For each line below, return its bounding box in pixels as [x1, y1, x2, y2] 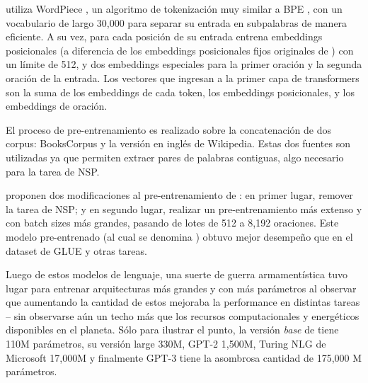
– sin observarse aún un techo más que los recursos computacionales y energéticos [6, 308, 360, 323]
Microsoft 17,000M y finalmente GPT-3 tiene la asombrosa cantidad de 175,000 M [6, 350, 362, 365]
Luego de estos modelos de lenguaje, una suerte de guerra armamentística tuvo [6, 267, 347, 282]
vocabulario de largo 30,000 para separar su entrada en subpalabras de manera [6, 15, 347, 30]
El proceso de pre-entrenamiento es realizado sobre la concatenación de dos [6, 122, 331, 137]
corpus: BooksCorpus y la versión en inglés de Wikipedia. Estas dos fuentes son [6, 136, 350, 151]
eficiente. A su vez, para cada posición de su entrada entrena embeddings [6, 29, 323, 44]
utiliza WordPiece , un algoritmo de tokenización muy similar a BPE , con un [6, 1, 343, 16]
